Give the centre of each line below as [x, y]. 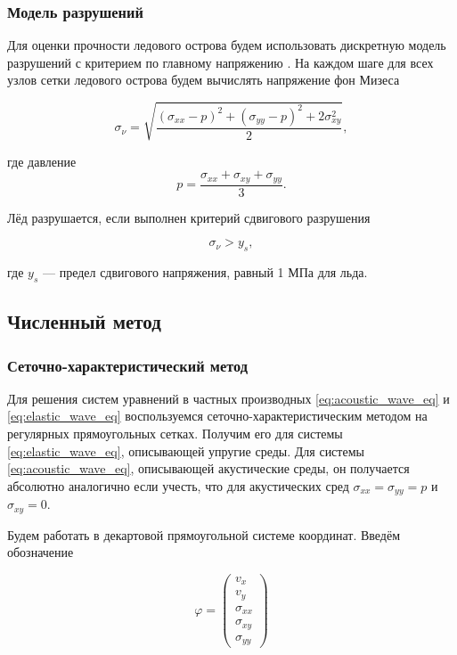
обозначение [41, 552]
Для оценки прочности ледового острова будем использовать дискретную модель [227, 45]
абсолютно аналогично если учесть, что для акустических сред [178, 485]
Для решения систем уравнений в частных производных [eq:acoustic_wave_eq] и [228, 398]
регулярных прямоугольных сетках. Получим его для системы [175, 433]
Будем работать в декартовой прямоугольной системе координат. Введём [204, 534]
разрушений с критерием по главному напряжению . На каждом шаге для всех [220, 62]
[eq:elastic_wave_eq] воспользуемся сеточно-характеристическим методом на [217, 416]
